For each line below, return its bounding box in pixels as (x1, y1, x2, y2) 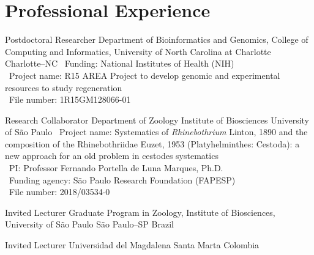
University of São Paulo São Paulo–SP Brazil (5, 218, 174, 231)
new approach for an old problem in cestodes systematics (5, 149, 219, 162)
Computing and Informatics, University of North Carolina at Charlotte (5, 45, 271, 57)
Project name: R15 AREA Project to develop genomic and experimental (9, 68, 280, 81)
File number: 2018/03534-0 (9, 185, 110, 198)
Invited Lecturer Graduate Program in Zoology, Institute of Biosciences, (5, 205, 275, 218)
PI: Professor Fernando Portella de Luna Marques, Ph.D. (9, 161, 223, 174)
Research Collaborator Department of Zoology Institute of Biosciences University (5, 113, 310, 126)
